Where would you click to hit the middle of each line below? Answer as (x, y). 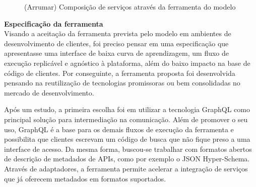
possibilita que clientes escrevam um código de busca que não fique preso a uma (127, 139)
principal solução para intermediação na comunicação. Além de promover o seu (126, 119)
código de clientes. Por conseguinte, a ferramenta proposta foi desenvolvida (120, 73)
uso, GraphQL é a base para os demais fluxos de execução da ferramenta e (119, 129)
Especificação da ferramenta (54, 23)
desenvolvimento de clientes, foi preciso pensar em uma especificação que (116, 43)
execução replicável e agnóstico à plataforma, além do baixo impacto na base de (127, 63)
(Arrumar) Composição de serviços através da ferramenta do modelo (130, 7)
